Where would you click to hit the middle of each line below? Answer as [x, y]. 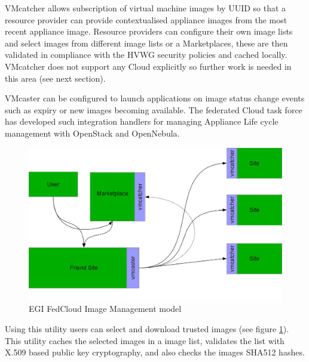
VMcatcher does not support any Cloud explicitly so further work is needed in [148, 66]
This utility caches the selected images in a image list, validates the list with [145, 340]
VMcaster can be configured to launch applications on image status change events [155, 98]
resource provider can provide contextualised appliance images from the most [146, 19]
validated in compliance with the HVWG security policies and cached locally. [146, 55]
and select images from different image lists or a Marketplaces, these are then [146, 43]
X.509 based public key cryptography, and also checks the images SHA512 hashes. [155, 352]
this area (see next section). [55, 78]
